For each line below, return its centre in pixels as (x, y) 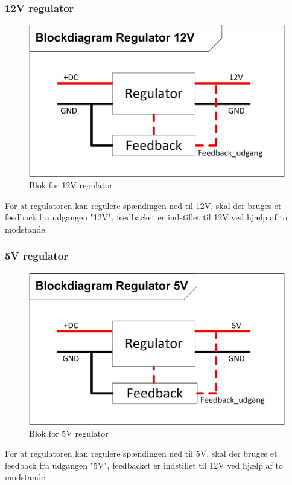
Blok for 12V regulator (71, 185)
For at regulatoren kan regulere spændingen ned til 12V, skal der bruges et (143, 205)
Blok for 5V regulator (69, 433)
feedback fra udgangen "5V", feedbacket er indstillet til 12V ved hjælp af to (144, 465)
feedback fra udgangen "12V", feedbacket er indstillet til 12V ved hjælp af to (146, 217)
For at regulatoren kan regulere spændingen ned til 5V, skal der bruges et (141, 453)
